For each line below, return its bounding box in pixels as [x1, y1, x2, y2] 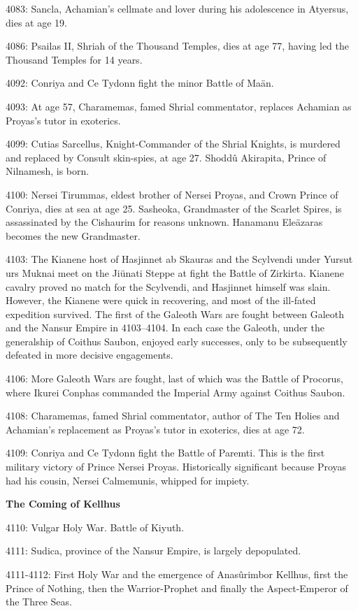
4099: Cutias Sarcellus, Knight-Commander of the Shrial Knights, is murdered [6, 136, 341, 151]
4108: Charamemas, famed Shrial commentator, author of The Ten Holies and [6, 408, 340, 423]
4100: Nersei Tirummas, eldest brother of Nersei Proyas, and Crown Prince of [6, 187, 338, 201]
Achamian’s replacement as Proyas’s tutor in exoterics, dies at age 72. [6, 422, 305, 436]
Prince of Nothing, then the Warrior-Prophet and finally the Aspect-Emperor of [6, 580, 348, 595]
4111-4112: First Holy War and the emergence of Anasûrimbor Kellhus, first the [6, 567, 348, 581]
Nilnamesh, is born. [6, 164, 89, 178]
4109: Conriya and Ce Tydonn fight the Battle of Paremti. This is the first [6, 445, 325, 460]
